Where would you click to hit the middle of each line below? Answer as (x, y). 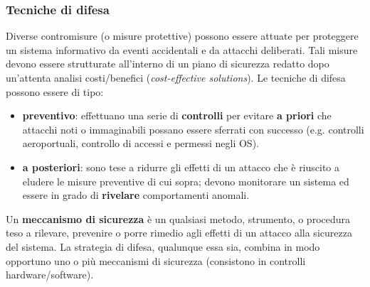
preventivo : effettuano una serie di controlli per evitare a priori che (177, 115)
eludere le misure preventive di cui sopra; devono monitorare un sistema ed (186, 181)
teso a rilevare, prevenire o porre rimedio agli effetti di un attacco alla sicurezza (179, 233)
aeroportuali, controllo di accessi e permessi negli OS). (141, 143)
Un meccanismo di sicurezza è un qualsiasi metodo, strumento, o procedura (178, 218)
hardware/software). (50, 275)
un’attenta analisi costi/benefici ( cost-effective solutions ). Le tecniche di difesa (176, 77)
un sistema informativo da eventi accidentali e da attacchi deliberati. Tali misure (182, 49)
